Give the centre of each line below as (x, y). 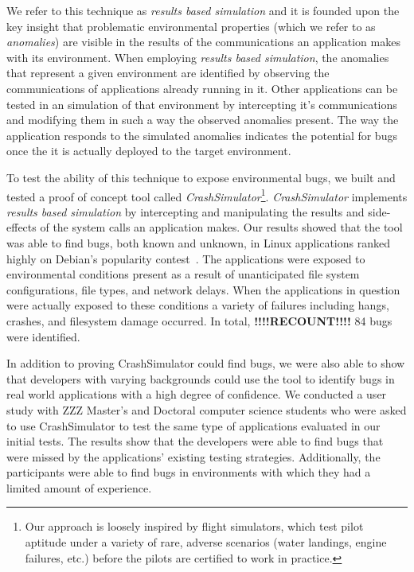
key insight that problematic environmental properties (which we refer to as (191, 26)
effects (21, 227)
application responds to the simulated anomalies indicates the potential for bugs (202, 135)
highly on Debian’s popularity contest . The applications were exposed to (186, 258)
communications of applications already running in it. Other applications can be (202, 88)
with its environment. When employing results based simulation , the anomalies (198, 57)
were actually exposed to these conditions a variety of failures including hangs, (198, 305)
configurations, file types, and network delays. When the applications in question (203, 289)
